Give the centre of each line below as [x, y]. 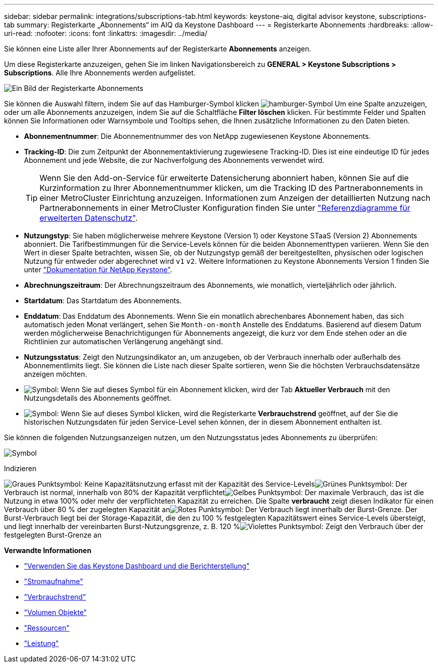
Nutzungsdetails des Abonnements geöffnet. [98, 398]
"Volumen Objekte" [55, 612]
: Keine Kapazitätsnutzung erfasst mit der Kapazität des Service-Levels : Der [244, 484]
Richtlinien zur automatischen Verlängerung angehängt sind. [123, 341]
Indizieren [20, 468]
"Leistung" [41, 643]
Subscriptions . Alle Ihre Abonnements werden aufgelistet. [100, 73]
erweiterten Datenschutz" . [89, 218]
